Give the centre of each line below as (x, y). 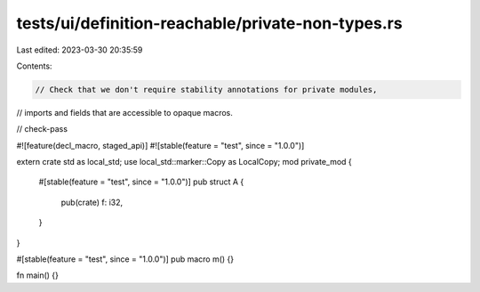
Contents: (34, 66)
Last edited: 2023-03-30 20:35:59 (80, 50)
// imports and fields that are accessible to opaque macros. (124, 112)
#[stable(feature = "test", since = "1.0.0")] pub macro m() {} (125, 259)
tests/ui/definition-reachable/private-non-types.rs (210, 23)
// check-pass (42, 129)
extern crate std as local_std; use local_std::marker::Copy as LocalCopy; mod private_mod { (184, 162)
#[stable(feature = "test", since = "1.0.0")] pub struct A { (141, 182)
